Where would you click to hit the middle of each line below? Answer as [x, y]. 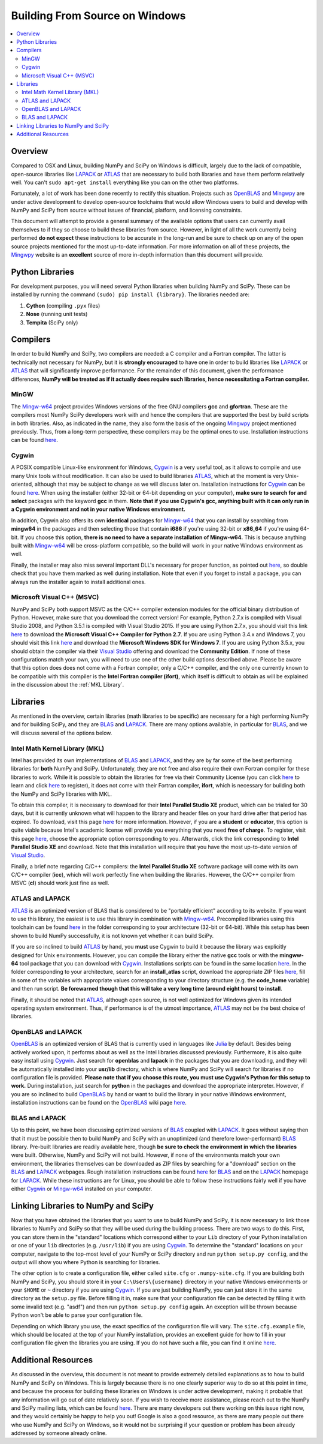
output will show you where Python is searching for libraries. [86, 1262]
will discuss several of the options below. [62, 733]
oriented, [22, 484]
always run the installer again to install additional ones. [78, 582]
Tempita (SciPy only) [52, 322]
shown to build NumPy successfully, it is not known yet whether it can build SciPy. [112, 935]
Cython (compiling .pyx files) [63, 305]
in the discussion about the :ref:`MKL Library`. [68, 685]
